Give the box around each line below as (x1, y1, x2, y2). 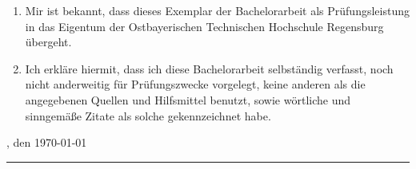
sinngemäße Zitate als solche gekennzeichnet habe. (25, 107, 271, 124)
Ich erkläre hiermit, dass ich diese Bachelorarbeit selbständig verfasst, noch (25, 60, 394, 77)
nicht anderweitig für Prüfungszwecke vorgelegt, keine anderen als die (25, 76, 366, 92)
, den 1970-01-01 (6, 134, 87, 151)
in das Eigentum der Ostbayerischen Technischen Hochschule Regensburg (25, 18, 384, 34)
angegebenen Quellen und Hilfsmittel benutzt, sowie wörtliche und (25, 91, 351, 108)
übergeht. (25, 33, 72, 50)
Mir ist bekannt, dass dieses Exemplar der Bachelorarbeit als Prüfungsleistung (25, 2, 410, 18)
